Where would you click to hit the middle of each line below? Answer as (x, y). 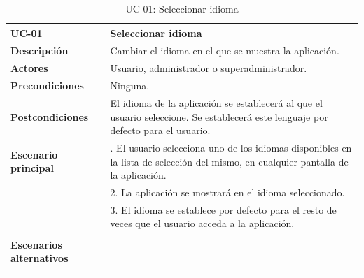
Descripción (40, 51)
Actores (29, 68)
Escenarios (36, 244)
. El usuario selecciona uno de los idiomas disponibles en (231, 147)
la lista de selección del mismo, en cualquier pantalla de (229, 161)
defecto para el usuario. (160, 130)
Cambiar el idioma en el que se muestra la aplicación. (225, 51)
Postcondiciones (50, 116)
